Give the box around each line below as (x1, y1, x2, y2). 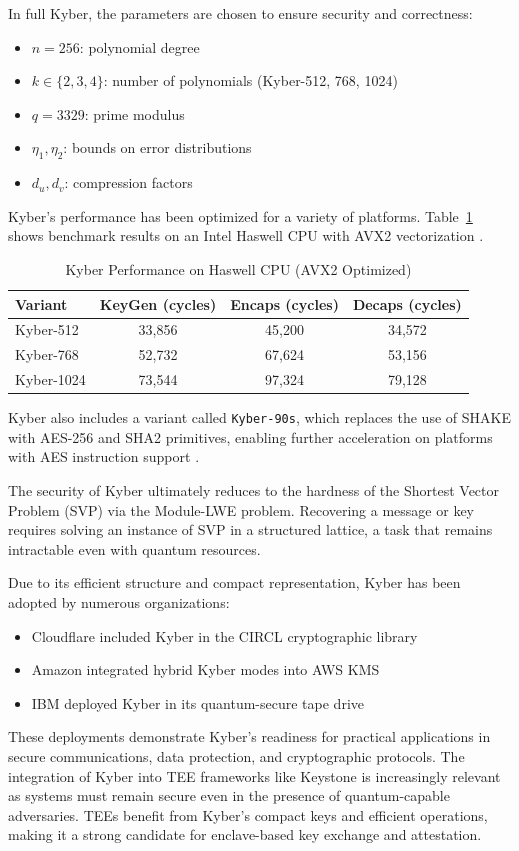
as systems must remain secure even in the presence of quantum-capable (8, 785, 450, 806)
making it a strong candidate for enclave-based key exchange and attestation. (8, 824, 482, 845)
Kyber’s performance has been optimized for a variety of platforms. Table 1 (8, 205, 473, 226)
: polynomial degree (79, 36, 200, 57)
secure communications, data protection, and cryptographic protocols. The (8, 745, 465, 766)
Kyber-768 (15, 344, 79, 365)
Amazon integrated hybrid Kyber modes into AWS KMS (31, 659, 380, 680)
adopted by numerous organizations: (8, 591, 230, 612)
